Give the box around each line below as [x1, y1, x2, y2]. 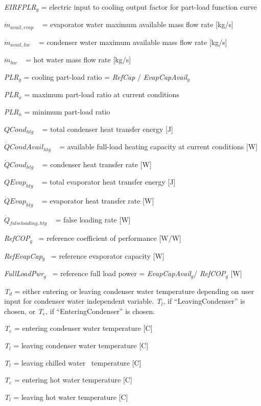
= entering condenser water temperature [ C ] [14, 323, 153, 333]
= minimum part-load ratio [24, 106, 110, 117]
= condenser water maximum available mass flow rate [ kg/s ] [38, 36, 227, 47]
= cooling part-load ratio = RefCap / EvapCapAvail [23, 71, 187, 82]
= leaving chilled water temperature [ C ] [13, 357, 141, 368]
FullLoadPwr [4, 268, 44, 279]
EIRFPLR [4, 2, 36, 12]
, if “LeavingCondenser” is [163, 296, 245, 306]
